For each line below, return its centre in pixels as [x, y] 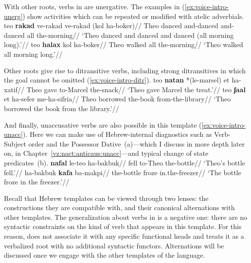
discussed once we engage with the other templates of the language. [105, 255]
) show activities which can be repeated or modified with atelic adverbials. [133, 16]
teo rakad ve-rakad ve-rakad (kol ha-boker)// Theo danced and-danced [111, 25]
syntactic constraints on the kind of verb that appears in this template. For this [123, 226]
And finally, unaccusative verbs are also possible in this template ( [103, 124]
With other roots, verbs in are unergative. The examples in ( [94, 6]
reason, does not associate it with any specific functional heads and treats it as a [124, 236]
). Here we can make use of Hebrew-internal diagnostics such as [117, 134]
